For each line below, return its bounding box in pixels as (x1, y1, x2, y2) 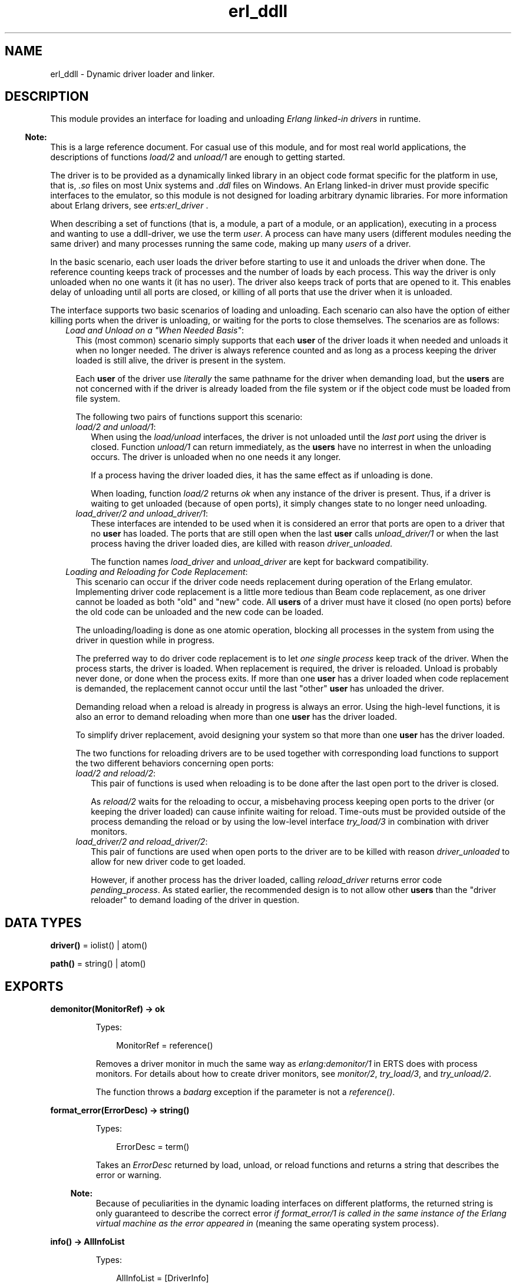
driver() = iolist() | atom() (50, 940, 148, 951)
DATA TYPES (5, 915, 82, 930)
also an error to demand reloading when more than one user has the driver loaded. (75, 712, 397, 722)
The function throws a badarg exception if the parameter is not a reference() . (95, 1087, 395, 1097)
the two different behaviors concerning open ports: (75, 758, 274, 769)
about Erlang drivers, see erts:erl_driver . (50, 200, 209, 211)
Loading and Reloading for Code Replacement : (65, 567, 248, 577)
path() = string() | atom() (50, 958, 146, 969)
